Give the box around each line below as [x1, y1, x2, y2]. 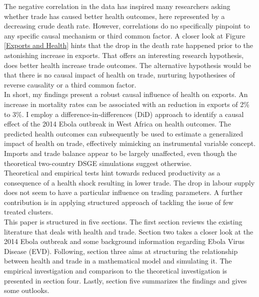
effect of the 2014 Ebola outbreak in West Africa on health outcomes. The [4, 118, 231, 129]
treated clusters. [4, 206, 53, 217]
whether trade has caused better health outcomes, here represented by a [4, 10, 225, 21]
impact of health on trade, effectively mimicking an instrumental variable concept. [4, 138, 256, 148]
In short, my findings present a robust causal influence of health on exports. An [4, 89, 248, 99]
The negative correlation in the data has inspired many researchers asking [4, 1, 230, 11]
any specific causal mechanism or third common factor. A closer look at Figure [4, 30, 245, 40]
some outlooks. [4, 285, 49, 295]
